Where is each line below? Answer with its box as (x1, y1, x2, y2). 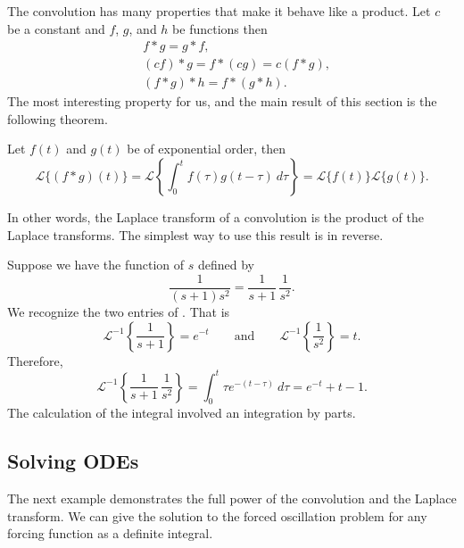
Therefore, (7, 351, 63, 369)
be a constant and (7, 19, 105, 37)
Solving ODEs (7, 447, 139, 475)
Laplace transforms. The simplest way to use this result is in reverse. (7, 225, 384, 244)
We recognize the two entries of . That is (7, 302, 230, 320)
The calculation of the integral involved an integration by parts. (7, 403, 356, 422)
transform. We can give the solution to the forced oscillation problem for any (7, 506, 427, 525)
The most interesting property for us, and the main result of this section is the (7, 92, 437, 111)
